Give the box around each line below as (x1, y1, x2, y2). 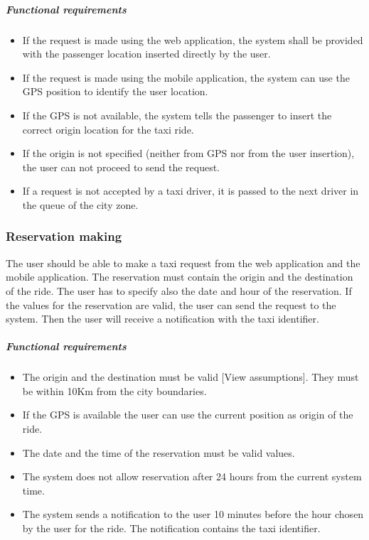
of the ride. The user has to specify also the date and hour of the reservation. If (6, 283, 352, 298)
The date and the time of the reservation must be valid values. (22, 445, 295, 460)
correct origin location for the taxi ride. (22, 121, 194, 136)
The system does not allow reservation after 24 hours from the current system (22, 469, 362, 484)
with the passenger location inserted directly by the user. (22, 46, 271, 61)
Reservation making (6, 227, 122, 245)
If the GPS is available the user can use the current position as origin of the (22, 407, 353, 422)
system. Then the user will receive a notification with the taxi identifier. (6, 311, 319, 326)
